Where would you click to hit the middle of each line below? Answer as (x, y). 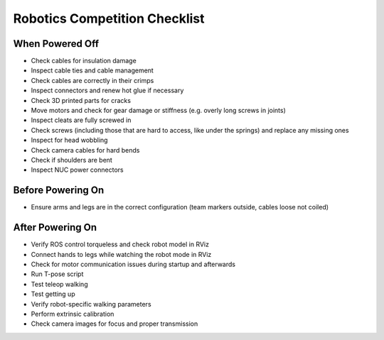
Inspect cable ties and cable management (92, 70)
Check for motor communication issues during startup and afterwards (133, 264)
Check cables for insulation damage (84, 61)
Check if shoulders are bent (72, 160)
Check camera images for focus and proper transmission (114, 324)
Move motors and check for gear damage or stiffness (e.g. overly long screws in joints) (158, 111)
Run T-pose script (57, 274)
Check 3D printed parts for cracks (81, 100)
